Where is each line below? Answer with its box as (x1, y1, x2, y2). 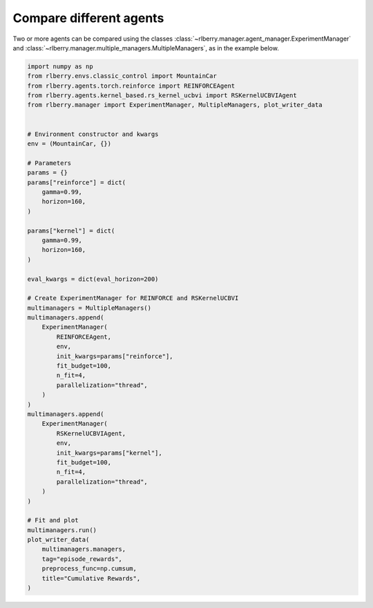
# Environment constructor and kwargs (27, 130, 159, 138)
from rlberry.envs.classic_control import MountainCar (27, 72, 217, 80)
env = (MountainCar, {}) (27, 140, 112, 148)
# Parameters (27, 159, 72, 167)
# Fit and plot (27, 516, 79, 524)
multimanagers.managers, (41, 545, 126, 553)
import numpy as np (27, 62, 93, 70)
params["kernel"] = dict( (27, 226, 115, 235)
